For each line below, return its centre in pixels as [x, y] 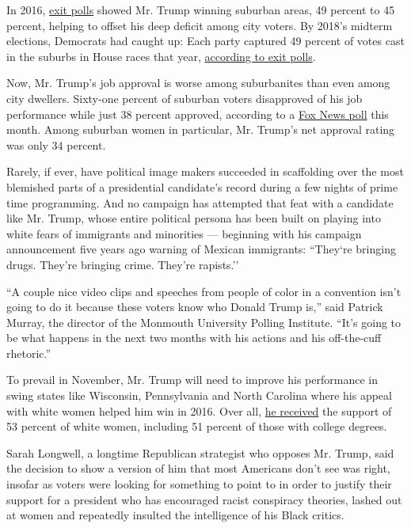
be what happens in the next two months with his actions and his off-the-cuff [194, 338]
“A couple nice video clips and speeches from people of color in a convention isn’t [204, 291]
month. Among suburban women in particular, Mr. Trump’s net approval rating [201, 129]
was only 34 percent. [56, 144]
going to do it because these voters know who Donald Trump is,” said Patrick [195, 307]
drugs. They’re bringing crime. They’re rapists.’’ [123, 264]
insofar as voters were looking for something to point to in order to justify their [199, 484]
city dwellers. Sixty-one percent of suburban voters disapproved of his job [185, 98]
